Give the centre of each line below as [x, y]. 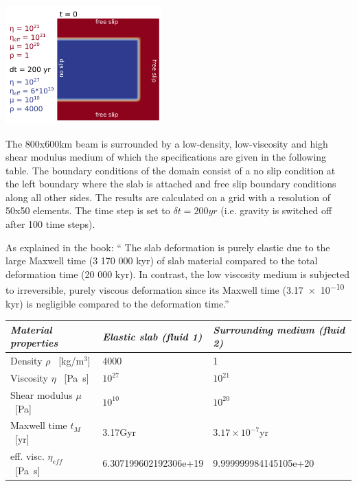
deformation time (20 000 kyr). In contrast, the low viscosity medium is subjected [177, 274]
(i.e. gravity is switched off [276, 210]
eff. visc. [27, 455]
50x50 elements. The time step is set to [88, 210]
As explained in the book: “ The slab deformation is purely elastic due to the [168, 247]
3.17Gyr [119, 432]
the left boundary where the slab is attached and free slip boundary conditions [171, 184]
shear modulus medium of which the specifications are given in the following [166, 157]
